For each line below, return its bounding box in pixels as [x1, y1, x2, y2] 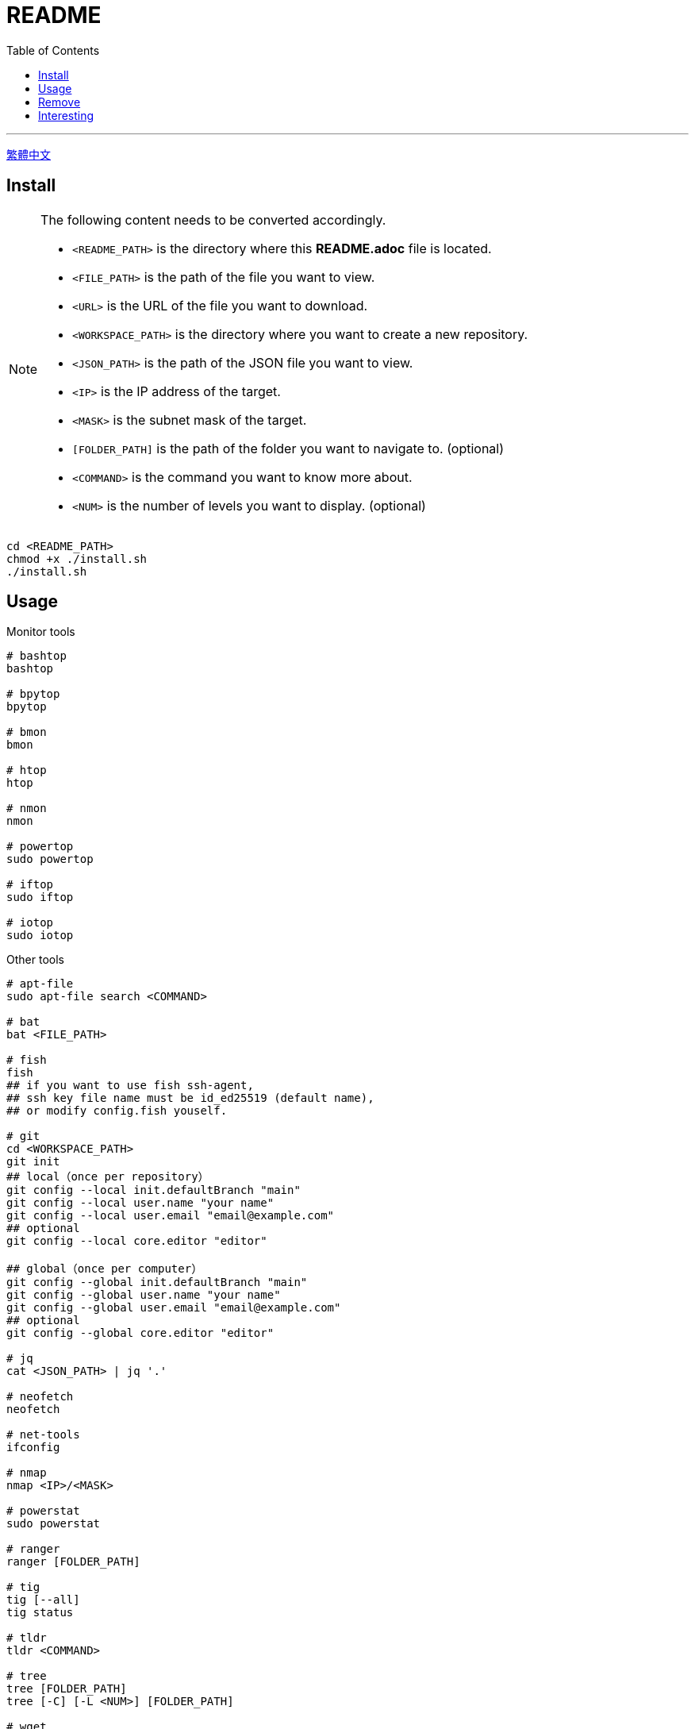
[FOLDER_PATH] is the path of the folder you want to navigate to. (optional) [72, 440, 505, 456]
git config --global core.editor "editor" [6, 1327, 275, 1340]
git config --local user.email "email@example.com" [6, 1209, 335, 1223]
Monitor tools [6, 625, 75, 639]
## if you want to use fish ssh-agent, [6, 1079, 254, 1092]
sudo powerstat [6, 1517, 101, 1531]
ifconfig [6, 1441, 60, 1454]
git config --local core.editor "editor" [6, 1234, 267, 1248]
